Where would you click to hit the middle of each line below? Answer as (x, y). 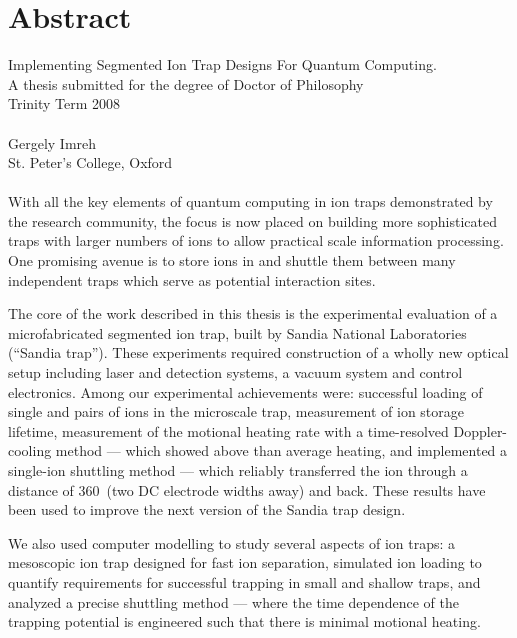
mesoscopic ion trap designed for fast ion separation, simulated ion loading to (245, 562)
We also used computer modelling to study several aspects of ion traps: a (232, 542)
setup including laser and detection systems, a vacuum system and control (235, 372)
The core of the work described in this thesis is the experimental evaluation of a (253, 313)
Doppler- (480, 430)
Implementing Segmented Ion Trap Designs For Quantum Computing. (222, 64)
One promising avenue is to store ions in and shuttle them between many (232, 260)
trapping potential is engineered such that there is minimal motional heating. (244, 621)
